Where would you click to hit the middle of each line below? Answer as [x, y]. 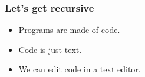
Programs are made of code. [69, 30]
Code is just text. [50, 49]
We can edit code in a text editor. [80, 69]
